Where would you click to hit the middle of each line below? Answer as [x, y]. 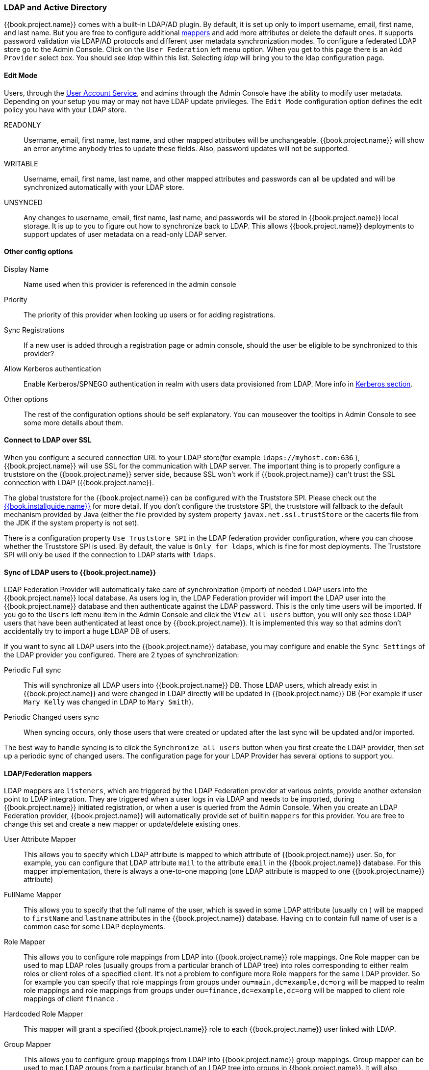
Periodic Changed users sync [51, 717]
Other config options [38, 252]
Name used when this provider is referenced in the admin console [130, 284]
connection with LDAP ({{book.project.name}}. [79, 483]
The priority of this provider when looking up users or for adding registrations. [150, 314]
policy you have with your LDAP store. [65, 109]
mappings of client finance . [71, 999]
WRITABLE [21, 163]
